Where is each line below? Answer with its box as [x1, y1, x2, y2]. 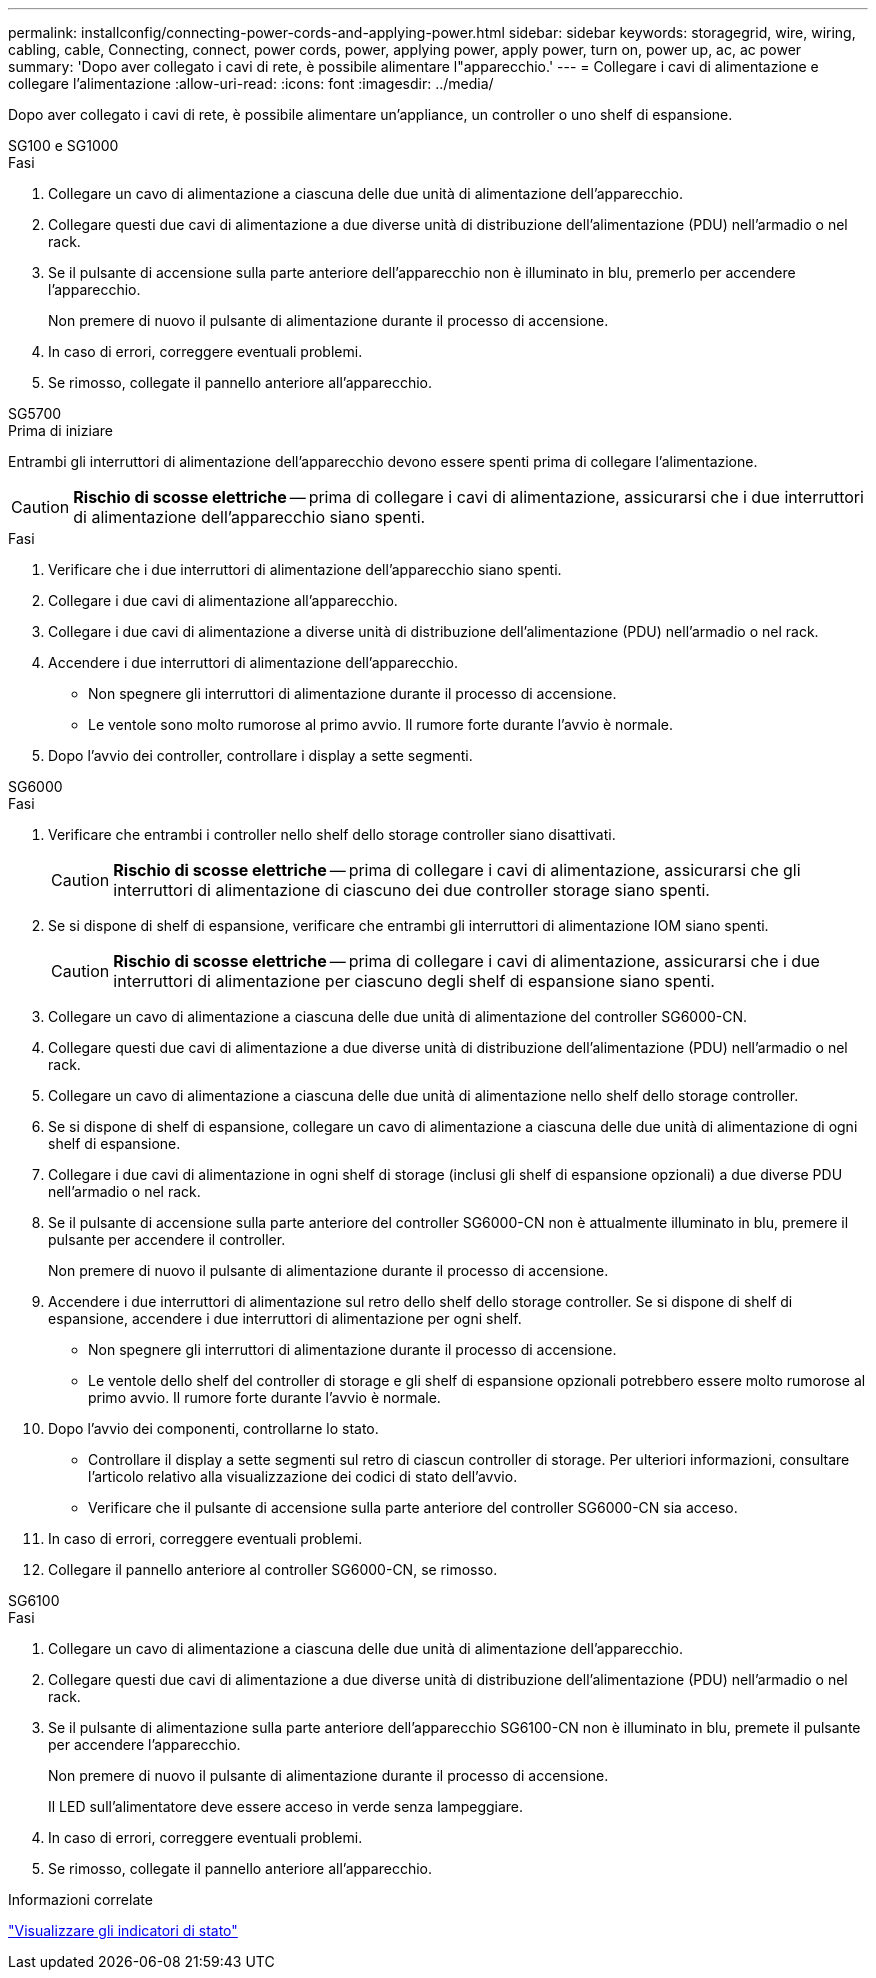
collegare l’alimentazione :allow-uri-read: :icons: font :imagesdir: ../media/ [8, 75, 494, 92]
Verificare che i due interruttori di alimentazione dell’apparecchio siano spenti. [48, 561, 562, 578]
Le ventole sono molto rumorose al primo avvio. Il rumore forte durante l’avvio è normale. [88, 716, 673, 733]
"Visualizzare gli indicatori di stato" [8, 1922, 238, 1939]
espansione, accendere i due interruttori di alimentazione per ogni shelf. [48, 1310, 522, 1327]
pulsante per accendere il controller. [48, 1231, 286, 1248]
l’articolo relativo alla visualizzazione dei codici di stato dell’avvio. [88, 1468, 518, 1485]
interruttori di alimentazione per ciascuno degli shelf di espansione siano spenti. [113, 971, 715, 991]
